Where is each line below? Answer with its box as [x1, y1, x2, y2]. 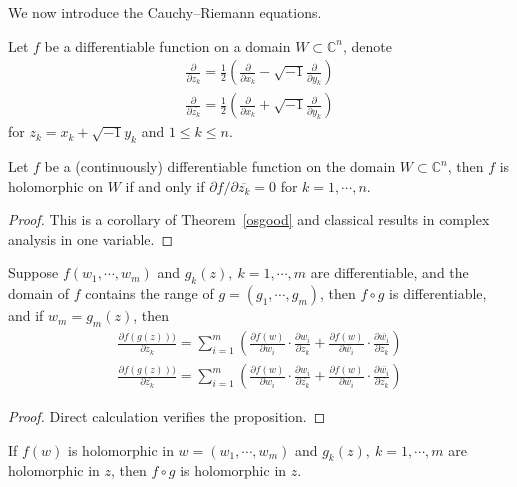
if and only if [125, 175, 205, 196]
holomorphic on [8, 175, 103, 196]
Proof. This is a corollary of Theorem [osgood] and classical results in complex [8, 209, 490, 230]
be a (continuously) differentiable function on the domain [44, 156, 396, 177]
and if [8, 305, 44, 326]
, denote [343, 35, 393, 56]
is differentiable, [389, 283, 487, 304]
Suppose [8, 262, 59, 283]
